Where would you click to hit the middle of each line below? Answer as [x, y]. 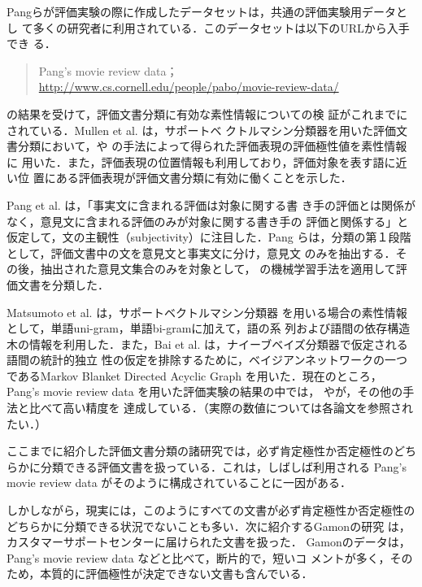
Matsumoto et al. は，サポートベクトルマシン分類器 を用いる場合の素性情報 [207, 312]
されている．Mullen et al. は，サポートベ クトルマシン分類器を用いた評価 [202, 130]
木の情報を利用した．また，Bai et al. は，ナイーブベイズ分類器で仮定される [207, 344]
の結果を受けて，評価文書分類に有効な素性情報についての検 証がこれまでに [207, 113]
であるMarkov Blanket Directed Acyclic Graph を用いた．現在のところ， [194, 375]
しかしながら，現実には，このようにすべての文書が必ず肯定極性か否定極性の [211, 510]
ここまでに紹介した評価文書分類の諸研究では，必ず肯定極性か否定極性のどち [211, 451]
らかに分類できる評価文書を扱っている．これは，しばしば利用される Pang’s [207, 466]
